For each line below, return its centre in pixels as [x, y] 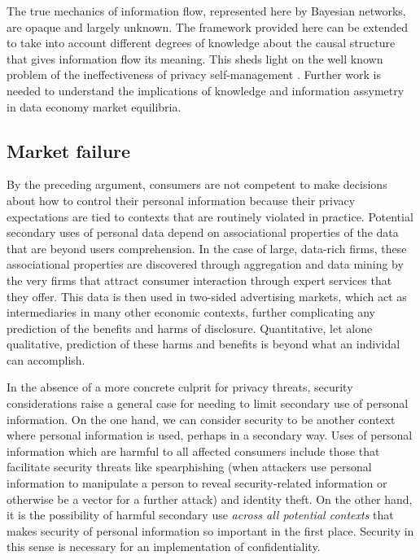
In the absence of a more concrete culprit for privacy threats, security [180, 387]
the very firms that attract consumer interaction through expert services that [199, 280]
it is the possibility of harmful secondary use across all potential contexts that [200, 515]
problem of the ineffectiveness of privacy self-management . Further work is [194, 74]
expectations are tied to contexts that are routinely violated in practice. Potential [210, 216]
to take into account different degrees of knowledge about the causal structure [201, 43]
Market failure [69, 150]
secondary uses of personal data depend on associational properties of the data [203, 232]
